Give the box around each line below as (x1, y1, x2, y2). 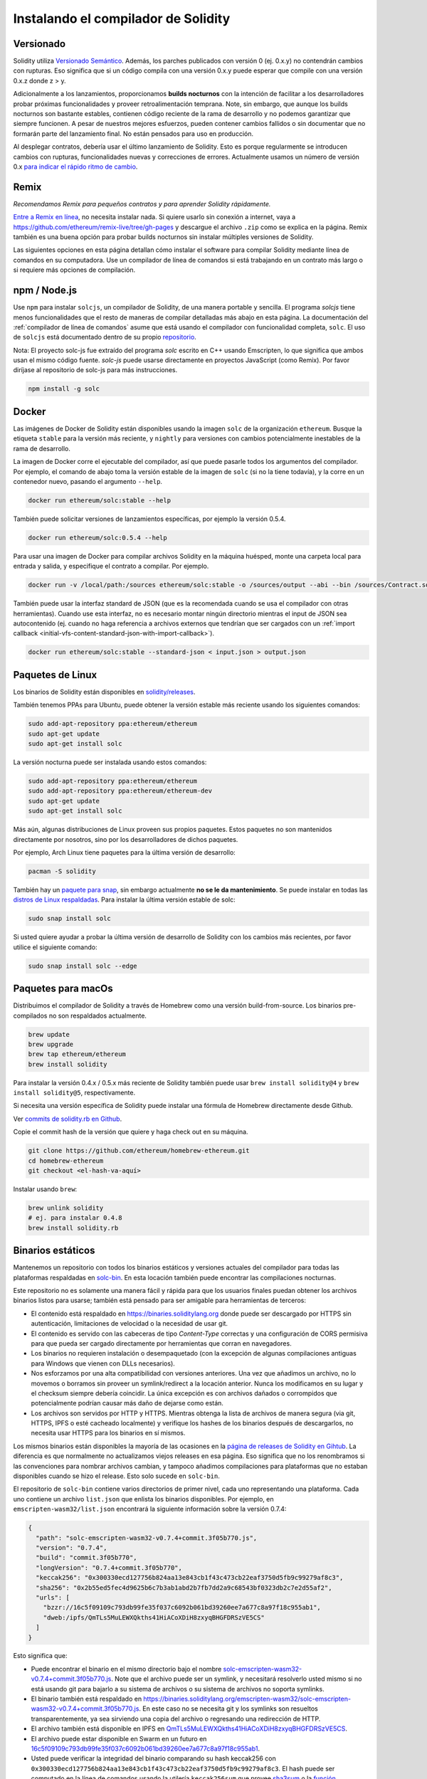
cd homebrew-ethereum (28, 1156, 104, 1165)
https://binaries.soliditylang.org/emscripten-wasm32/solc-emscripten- (143, 1694, 352, 1704)
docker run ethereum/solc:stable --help (28, 496, 171, 505)
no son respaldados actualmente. (48, 1011, 147, 1020)
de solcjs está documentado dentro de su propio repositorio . (13, 333, 197, 342)
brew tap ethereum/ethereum (28, 1050, 126, 1058)
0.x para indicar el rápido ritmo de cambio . (13, 162, 138, 171)
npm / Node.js (13, 285, 78, 297)
